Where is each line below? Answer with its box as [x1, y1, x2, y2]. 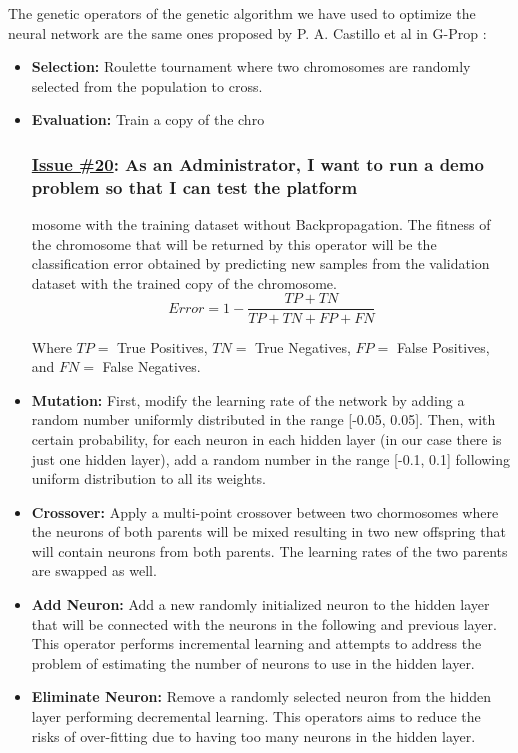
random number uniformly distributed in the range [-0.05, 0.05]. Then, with [31, 409, 496, 430]
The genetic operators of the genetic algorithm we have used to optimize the [8, 3, 476, 23]
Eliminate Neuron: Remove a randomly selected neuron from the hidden [31, 686, 491, 707]
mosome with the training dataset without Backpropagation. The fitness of [31, 214, 491, 235]
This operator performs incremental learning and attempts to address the [31, 633, 482, 654]
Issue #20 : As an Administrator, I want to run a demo [31, 151, 484, 176]
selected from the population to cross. [31, 75, 263, 96]
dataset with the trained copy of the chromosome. [31, 272, 337, 293]
